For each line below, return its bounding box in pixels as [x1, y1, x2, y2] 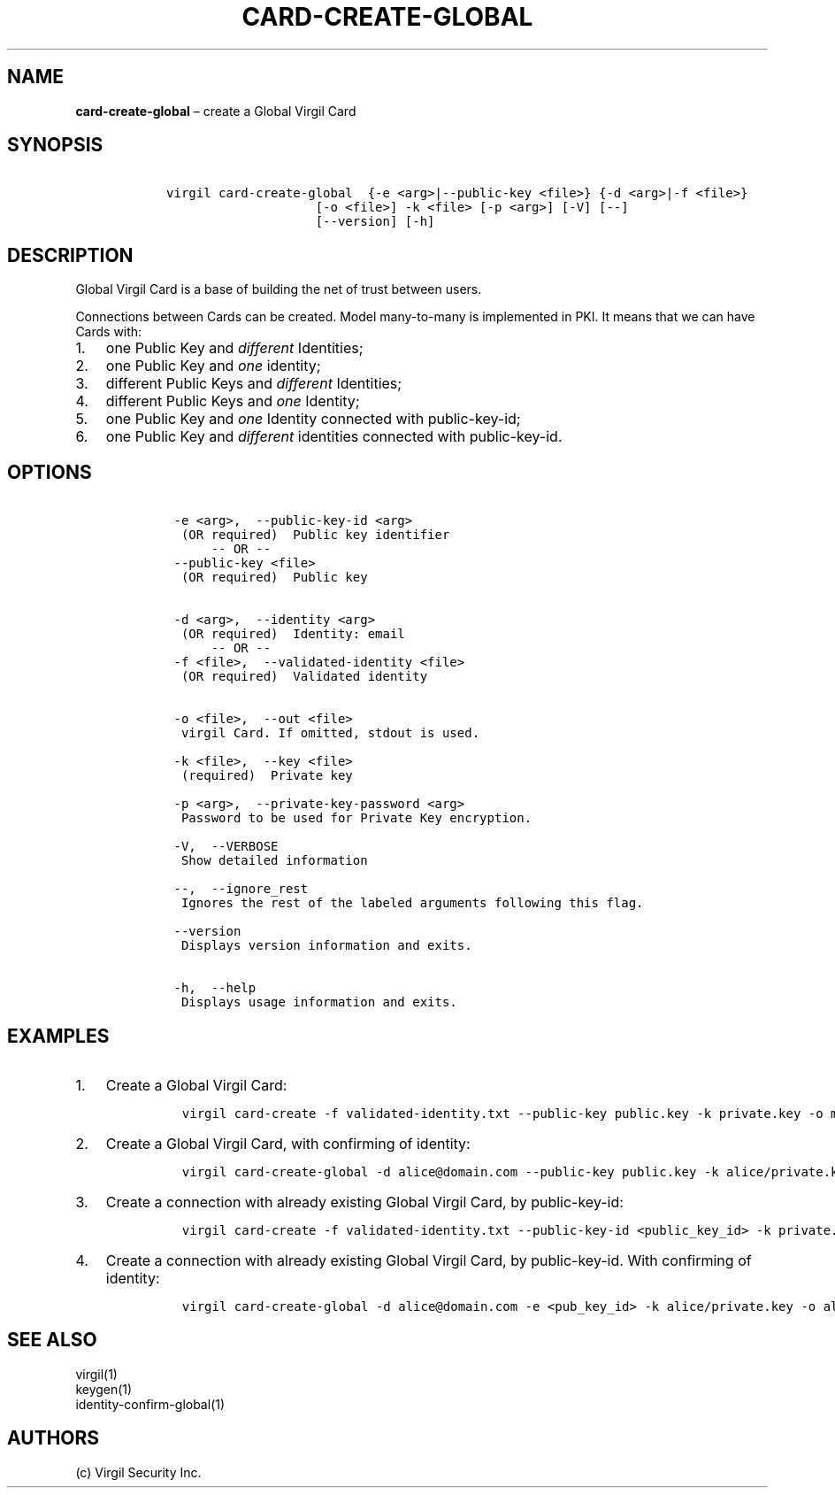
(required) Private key [180, 768, 353, 783]
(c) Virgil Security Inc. [75, 1464, 202, 1480]
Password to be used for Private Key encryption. [180, 811, 532, 826]
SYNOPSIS [7, 134, 103, 157]
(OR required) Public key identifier [180, 528, 450, 543]
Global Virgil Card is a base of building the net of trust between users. [75, 281, 482, 297]
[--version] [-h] [315, 214, 435, 229]
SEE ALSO [7, 1329, 97, 1352]
